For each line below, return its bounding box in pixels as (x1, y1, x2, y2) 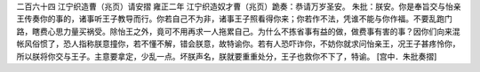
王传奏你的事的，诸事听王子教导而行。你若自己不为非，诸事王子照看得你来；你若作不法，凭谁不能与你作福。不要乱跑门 (16, 13, 452, 24)
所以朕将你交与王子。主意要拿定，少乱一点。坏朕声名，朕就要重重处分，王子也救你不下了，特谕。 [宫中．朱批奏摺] (16, 51, 437, 61)
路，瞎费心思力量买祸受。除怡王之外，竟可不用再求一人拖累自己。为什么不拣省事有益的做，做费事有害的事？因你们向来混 (16, 26, 460, 36)
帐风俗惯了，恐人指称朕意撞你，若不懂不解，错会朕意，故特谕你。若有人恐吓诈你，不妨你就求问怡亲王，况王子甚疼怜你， (16, 38, 460, 49)
